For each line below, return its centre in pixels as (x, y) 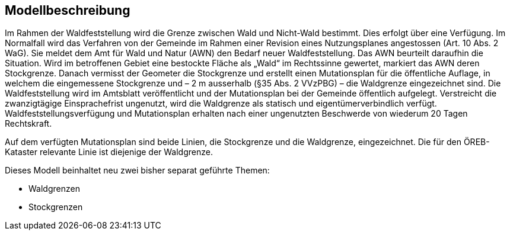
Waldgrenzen (54, 189)
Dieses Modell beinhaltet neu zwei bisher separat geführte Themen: (137, 170)
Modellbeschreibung (68, 10)
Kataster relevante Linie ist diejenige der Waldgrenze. (109, 152)
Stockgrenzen (56, 207)
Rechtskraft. (28, 124)
